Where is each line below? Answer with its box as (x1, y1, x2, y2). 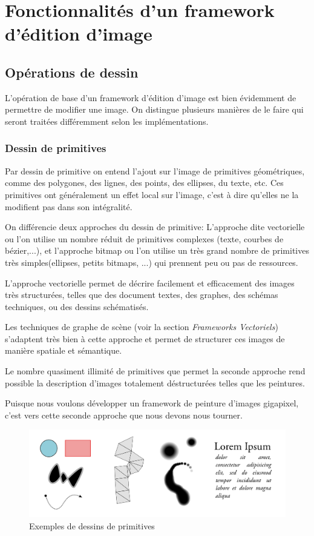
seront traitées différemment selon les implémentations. (5, 114, 209, 127)
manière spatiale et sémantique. (5, 344, 122, 357)
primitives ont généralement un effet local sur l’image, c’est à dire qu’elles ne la (5, 188, 299, 200)
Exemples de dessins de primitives (29, 519, 155, 532)
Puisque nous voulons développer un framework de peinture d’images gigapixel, (5, 397, 299, 409)
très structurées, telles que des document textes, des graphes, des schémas (5, 288, 278, 301)
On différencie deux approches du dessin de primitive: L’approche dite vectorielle (5, 220, 305, 233)
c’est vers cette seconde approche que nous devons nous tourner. (5, 408, 243, 421)
